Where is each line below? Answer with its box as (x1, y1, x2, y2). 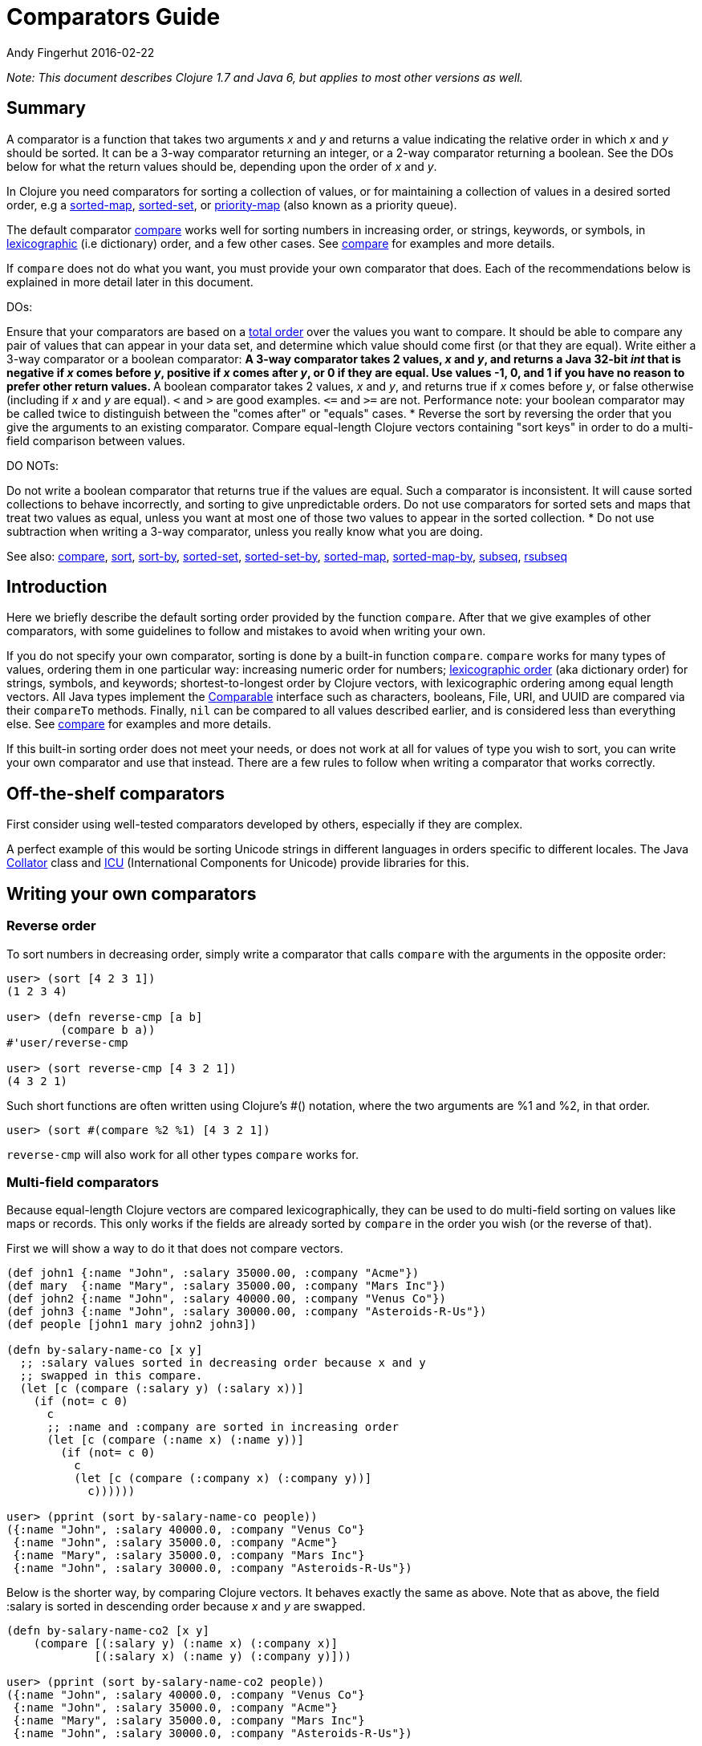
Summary (6, 98, 86, 119)
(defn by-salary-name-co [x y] (6, 1343, 203, 1357)
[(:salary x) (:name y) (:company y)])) (94, 1650, 351, 1663)
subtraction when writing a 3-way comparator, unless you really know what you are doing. (6, 524, 483, 538)
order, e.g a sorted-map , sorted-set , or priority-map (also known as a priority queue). (6, 197, 457, 212)
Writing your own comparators (6, 883, 257, 904)
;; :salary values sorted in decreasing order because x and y (19, 1356, 426, 1370)
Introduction (6, 577, 108, 598)
